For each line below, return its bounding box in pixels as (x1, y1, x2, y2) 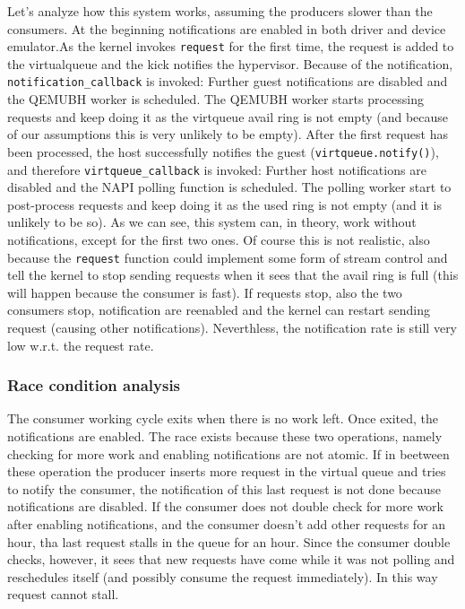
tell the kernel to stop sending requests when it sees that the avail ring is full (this (7, 265, 459, 284)
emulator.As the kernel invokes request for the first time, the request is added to (7, 37, 454, 56)
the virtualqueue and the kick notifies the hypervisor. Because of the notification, (7, 54, 453, 73)
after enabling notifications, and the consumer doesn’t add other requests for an (7, 514, 446, 533)
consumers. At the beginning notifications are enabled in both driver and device (7, 19, 446, 38)
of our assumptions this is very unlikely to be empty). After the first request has (7, 125, 448, 144)
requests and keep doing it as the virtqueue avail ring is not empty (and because (7, 107, 449, 126)
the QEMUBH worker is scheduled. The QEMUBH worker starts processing (7, 90, 424, 109)
